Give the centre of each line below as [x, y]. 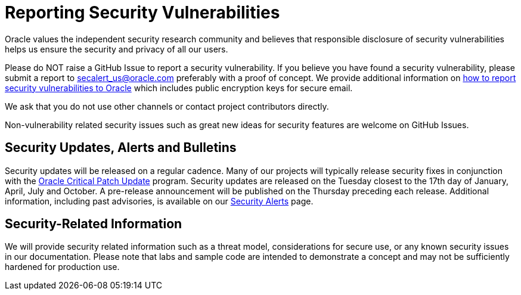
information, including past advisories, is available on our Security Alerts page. [159, 201]
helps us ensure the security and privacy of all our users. [117, 49]
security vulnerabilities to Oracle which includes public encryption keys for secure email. [179, 88]
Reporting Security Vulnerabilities [142, 13]
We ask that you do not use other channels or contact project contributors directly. [167, 106]
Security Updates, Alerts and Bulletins [121, 148]
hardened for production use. [62, 267]
